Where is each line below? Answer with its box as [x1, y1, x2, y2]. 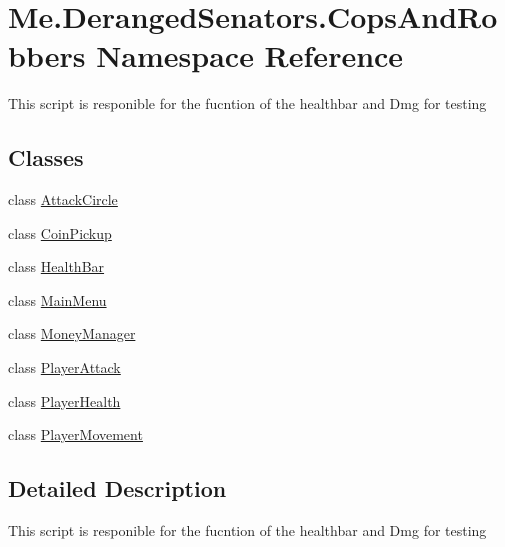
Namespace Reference [96, 35, 404, 76]
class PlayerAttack [8, 357, 121, 378]
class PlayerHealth [8, 390, 121, 411]
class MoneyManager [8, 323, 136, 344]
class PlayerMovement [8, 424, 143, 445]
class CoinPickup [8, 222, 112, 243]
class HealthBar [8, 256, 105, 277]
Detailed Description [8, 473, 227, 504]
